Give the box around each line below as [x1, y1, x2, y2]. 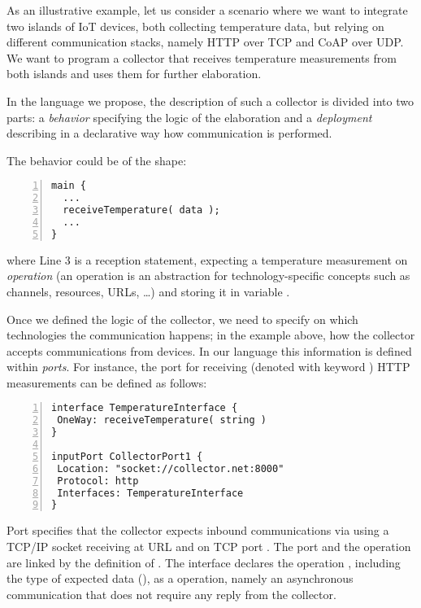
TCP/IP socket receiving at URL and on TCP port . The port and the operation [7, 537, 411, 554]
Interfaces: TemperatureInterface [57, 487, 244, 499]
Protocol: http [57, 475, 139, 487]
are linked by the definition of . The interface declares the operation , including [7, 553, 401, 571]
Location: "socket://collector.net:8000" [57, 462, 284, 475]
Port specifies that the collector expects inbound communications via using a [7, 522, 389, 539]
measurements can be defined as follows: [7, 374, 207, 391]
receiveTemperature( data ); [63, 204, 220, 217]
